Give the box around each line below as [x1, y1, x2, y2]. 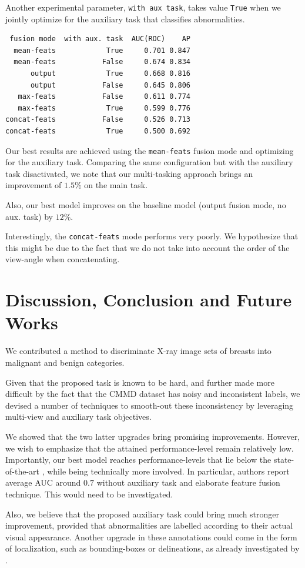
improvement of [5, 179, 62, 191]
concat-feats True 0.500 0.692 [5, 127, 190, 135]
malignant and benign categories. [5, 356, 125, 368]
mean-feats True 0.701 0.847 [14, 46, 190, 55]
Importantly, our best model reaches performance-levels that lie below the [5, 453, 272, 466]
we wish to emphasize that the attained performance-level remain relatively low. [5, 442, 294, 454]
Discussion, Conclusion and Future [5, 288, 292, 312]
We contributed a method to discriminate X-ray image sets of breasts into [5, 345, 272, 357]
